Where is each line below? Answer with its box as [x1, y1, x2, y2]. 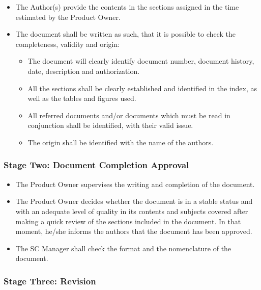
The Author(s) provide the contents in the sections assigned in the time [15, 2, 239, 12]
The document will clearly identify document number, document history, [27, 56, 254, 66]
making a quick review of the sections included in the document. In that [15, 216, 241, 226]
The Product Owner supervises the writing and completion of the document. [15, 178, 255, 189]
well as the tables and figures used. [27, 93, 136, 103]
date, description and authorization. [27, 65, 140, 76]
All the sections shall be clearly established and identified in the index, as [27, 83, 257, 93]
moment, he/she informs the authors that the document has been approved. [15, 226, 252, 236]
